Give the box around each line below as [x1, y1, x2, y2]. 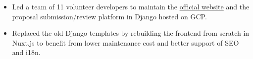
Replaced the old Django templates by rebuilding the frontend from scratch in [12, 28, 250, 38]
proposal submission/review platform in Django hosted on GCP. [12, 11, 207, 21]
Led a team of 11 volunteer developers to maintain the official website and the [12, 1, 250, 11]
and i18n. [12, 47, 41, 58]
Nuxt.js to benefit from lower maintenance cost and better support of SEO [12, 37, 239, 48]
